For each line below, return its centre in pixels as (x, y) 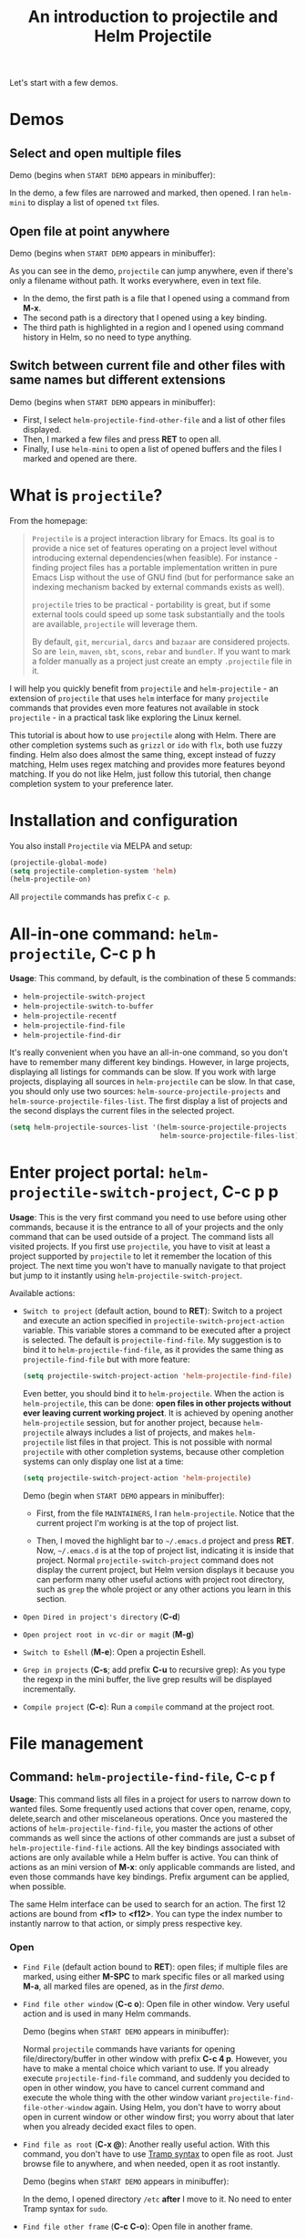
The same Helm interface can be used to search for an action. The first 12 (148, 1904)
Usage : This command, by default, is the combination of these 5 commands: (153, 978)
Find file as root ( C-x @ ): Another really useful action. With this (146, 2144)
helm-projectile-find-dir (71, 1036)
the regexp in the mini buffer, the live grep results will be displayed (147, 1679)
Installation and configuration (124, 820)
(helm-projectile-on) (51, 879)
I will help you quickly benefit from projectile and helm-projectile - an (144, 688)
